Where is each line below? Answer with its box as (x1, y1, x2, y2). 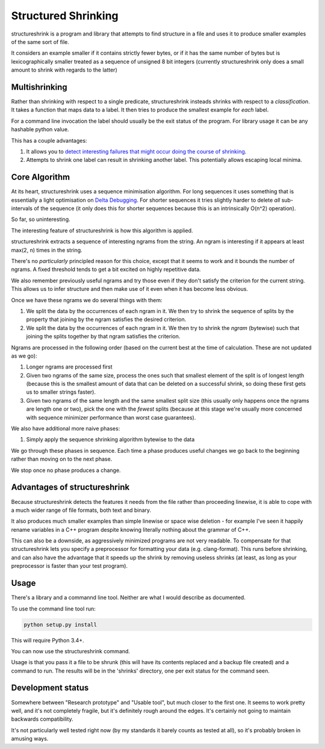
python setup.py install (23, 621, 97, 628)
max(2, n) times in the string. (11, 246, 82, 253)
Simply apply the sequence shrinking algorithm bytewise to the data (26, 436, 195, 443)
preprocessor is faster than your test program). (11, 562, 128, 570)
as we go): (11, 352, 37, 359)
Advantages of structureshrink (11, 482, 130, 493)
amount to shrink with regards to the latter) (11, 66, 117, 73)
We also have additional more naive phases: (11, 425, 120, 432)
